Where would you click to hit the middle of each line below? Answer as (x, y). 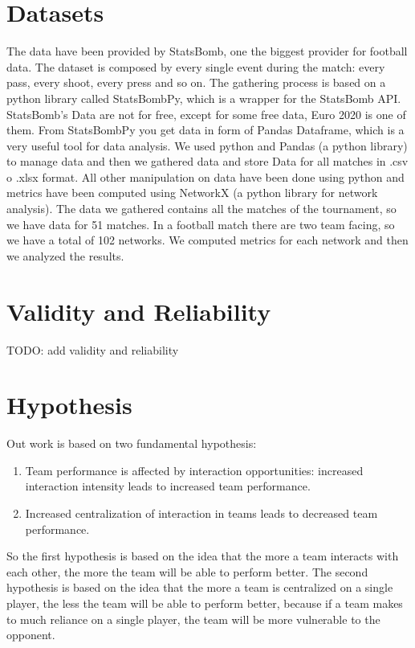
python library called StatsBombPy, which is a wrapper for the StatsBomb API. (204, 98)
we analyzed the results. (65, 255)
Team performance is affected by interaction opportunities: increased (194, 470)
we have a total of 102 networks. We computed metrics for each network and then (207, 240)
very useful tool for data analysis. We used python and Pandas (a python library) (207, 145)
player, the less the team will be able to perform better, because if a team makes (205, 603)
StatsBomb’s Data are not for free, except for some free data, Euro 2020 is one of (206, 114)
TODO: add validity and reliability (93, 349)
